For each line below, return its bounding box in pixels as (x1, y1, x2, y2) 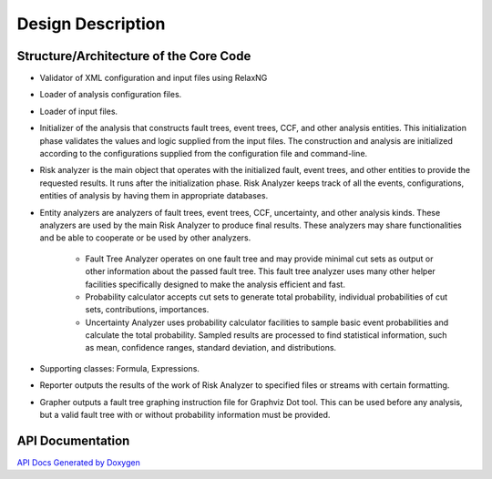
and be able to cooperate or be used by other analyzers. (39, 232, 251, 243)
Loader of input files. (39, 106, 118, 117)
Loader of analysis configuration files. (39, 89, 182, 100)
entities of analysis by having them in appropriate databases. (39, 190, 269, 201)
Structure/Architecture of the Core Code (16, 48, 251, 64)
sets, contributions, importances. (85, 304, 210, 315)
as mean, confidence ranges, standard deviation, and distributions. (85, 342, 337, 353)
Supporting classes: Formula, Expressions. (39, 362, 200, 373)
